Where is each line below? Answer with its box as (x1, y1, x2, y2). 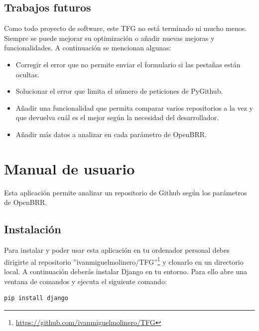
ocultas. (15, 69, 39, 79)
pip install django (4, 295, 68, 302)
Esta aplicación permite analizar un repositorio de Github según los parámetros (4, 187, 247, 197)
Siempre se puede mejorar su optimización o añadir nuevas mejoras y (4, 32, 215, 43)
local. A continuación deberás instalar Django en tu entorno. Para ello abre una (4, 266, 248, 276)
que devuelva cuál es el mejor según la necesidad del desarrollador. (15, 112, 219, 123)
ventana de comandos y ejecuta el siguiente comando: (4, 276, 167, 286)
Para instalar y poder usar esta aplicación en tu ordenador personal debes (4, 245, 230, 255)
